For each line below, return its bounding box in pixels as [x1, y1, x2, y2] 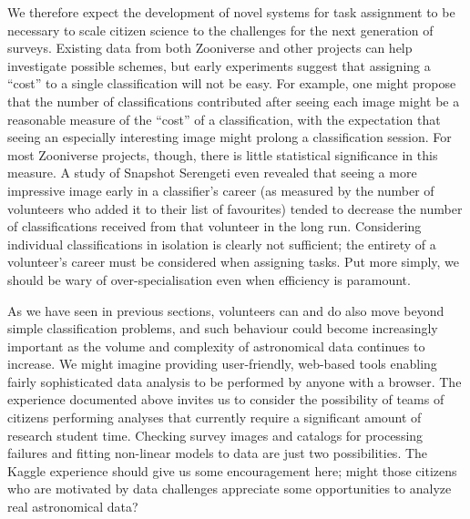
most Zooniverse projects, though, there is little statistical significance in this [7, 145, 438, 164]
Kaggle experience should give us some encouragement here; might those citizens [7, 461, 457, 480]
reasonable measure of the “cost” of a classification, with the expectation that [7, 109, 441, 128]
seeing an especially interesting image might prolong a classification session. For [7, 127, 452, 147]
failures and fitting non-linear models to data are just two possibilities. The [7, 443, 428, 463]
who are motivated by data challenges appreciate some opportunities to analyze [7, 479, 452, 498]
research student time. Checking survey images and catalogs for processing [7, 425, 424, 444]
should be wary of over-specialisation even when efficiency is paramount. [7, 270, 411, 289]
